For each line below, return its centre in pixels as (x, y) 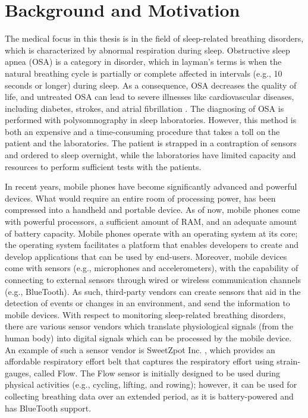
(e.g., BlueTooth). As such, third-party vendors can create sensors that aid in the (153, 291)
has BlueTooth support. (48, 408)
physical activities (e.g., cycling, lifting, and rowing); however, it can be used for (151, 384)
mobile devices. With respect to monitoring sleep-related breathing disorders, (145, 314)
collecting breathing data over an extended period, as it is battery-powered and (149, 396)
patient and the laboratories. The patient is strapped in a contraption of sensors (151, 143)
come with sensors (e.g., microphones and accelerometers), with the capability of (152, 268)
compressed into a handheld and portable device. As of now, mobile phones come (153, 210)
